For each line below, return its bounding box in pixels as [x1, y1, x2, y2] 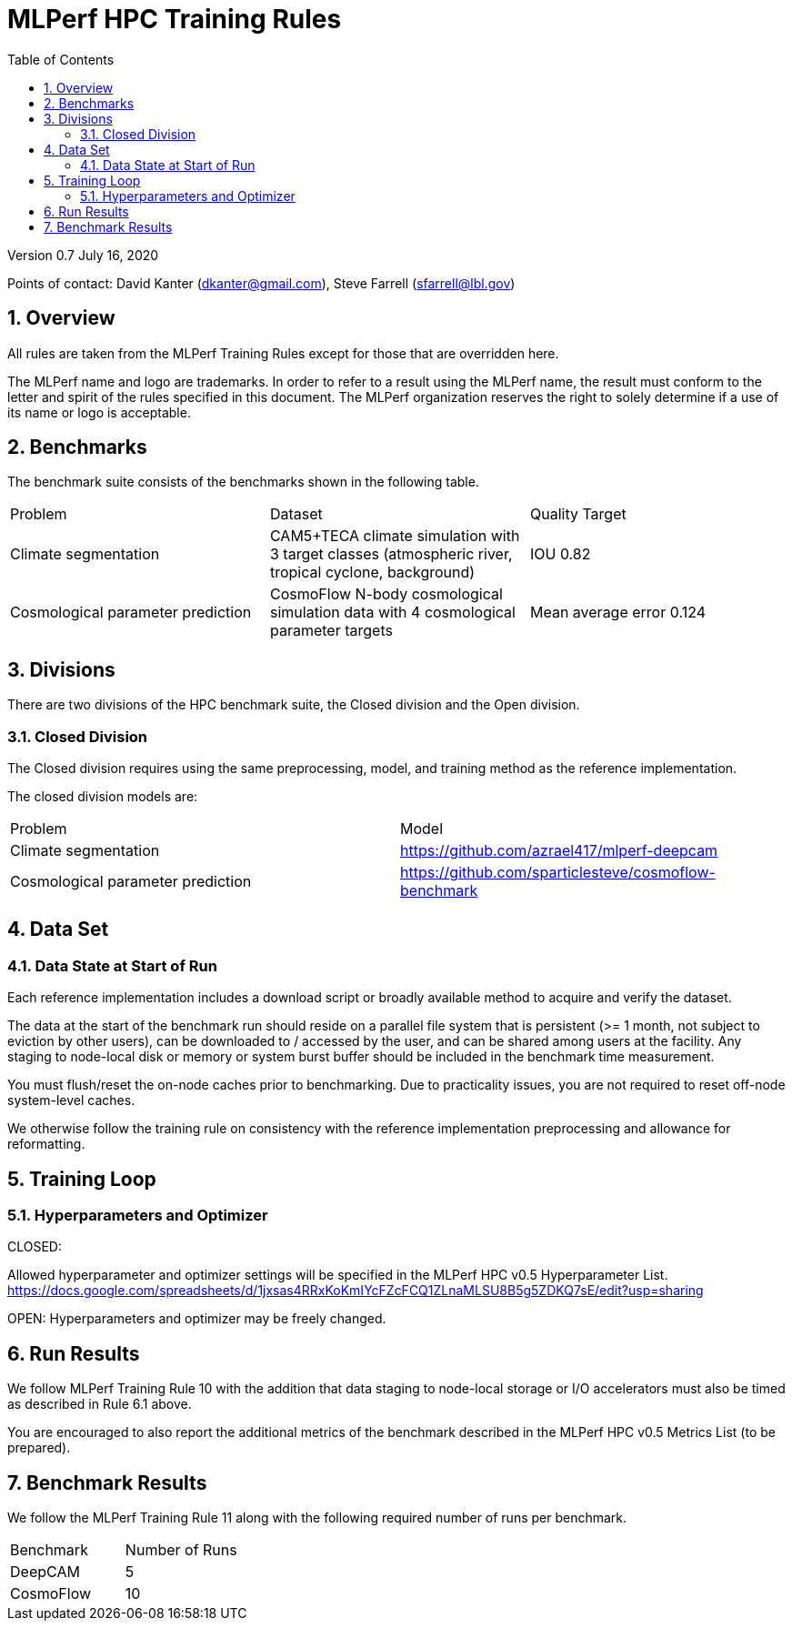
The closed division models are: [7, 789, 198, 805]
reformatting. [7, 1136, 85, 1152]
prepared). [7, 1440, 71, 1456]
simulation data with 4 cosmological [269, 603, 516, 622]
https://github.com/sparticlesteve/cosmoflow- [400, 863, 716, 882]
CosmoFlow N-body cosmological [269, 585, 503, 604]
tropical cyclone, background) [269, 563, 476, 582]
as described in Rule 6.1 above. [7, 1396, 192, 1412]
